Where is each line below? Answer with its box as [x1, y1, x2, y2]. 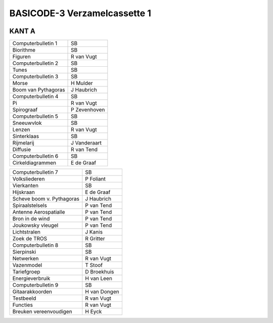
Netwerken [12, 255, 39, 262]
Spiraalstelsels [12, 202, 48, 209]
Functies [12, 301, 33, 308]
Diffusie [12, 146, 31, 153]
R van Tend [71, 146, 98, 153]
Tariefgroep [12, 268, 40, 275]
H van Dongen [85, 288, 119, 295]
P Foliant [85, 175, 106, 182]
